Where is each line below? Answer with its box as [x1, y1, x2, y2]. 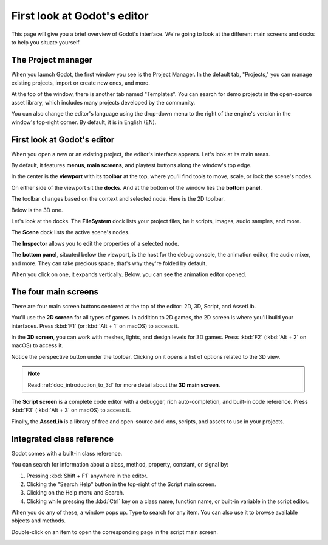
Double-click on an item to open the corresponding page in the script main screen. [11, 528, 219, 535]
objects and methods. [11, 517, 66, 524]
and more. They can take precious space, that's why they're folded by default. [11, 259, 207, 267]
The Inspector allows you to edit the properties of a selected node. [11, 240, 179, 247]
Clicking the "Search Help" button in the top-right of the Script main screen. [26, 481, 216, 488]
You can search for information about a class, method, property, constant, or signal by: [11, 461, 229, 468]
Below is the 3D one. [11, 206, 63, 213]
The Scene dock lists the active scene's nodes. [11, 229, 130, 236]
